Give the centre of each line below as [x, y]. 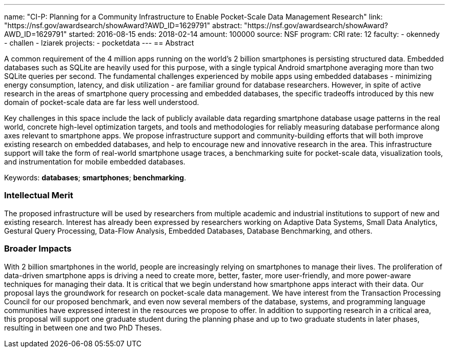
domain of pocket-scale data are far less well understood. [102, 102]
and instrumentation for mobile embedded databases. [95, 162]
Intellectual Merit [39, 195]
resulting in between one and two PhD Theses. [83, 327]
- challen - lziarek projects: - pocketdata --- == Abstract [99, 43]
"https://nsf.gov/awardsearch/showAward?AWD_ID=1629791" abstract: [123, 25]
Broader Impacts [38, 249]
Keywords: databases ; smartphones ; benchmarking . [95, 178]
